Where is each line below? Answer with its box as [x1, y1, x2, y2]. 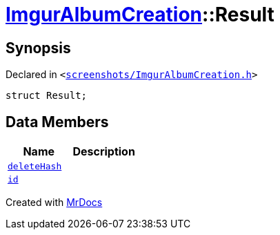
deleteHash [8, 161, 62, 172]
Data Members [6, 113, 109, 131]
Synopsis [6, 39, 71, 57]
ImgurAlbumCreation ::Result [6, 3, 274, 26]
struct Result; [6, 90, 88, 102]
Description [72, 144, 135, 159]
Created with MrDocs [6, 196, 103, 209]
